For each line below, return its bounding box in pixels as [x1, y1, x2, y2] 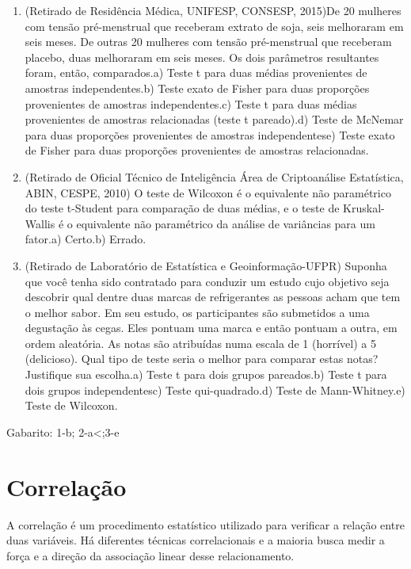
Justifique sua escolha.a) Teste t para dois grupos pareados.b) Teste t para [25, 366, 387, 383]
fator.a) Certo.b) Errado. [25, 231, 147, 247]
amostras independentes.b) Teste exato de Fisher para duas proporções [25, 79, 370, 96]
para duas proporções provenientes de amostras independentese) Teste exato [25, 126, 395, 143]
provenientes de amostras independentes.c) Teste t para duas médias [25, 95, 357, 112]
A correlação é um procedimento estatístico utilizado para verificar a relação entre [6, 516, 405, 533]
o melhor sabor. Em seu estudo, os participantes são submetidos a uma [25, 304, 370, 320]
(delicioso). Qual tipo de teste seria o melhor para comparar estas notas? [25, 350, 379, 367]
